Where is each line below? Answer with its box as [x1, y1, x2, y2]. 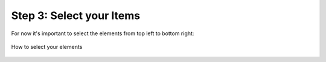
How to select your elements [11, 43, 83, 50]
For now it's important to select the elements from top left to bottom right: [11, 30, 194, 37]
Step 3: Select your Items [11, 9, 141, 22]
